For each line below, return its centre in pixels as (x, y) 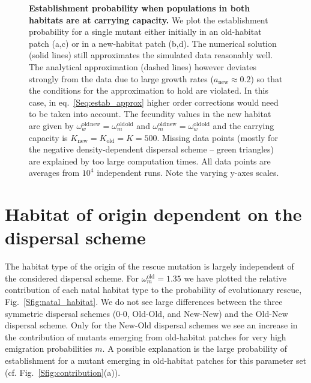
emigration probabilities (49, 348)
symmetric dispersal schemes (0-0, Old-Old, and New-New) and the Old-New (146, 313)
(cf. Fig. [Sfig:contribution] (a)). (63, 372)
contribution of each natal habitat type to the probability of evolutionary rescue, (153, 290)
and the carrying (243, 125)
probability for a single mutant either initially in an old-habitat (145, 32)
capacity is (48, 137)
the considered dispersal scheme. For (72, 278)
